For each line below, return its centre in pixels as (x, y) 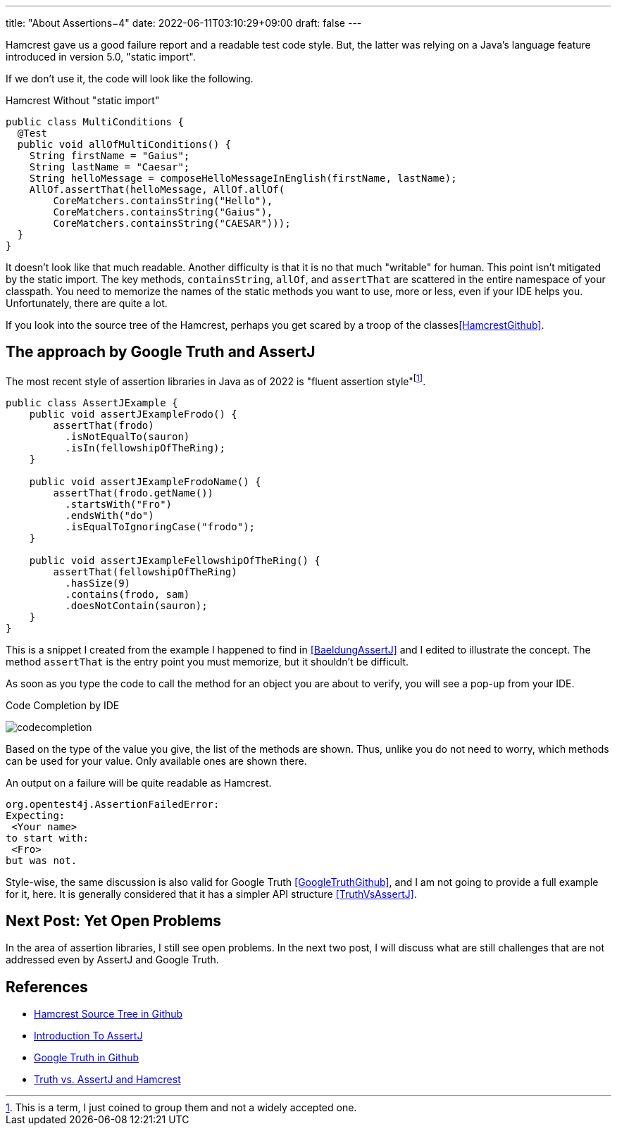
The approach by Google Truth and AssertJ (161, 352)
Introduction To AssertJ (88, 1036)
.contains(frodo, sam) (127, 594)
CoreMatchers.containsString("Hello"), (163, 201)
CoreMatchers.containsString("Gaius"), (163, 212)
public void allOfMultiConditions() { (124, 144)
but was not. (42, 860)
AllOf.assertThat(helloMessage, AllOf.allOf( (157, 189)
